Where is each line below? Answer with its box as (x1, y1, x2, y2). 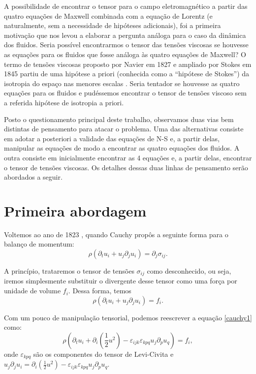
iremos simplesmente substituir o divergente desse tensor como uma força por (4, 276, 237, 286)
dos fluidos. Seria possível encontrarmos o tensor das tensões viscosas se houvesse (4, 39, 249, 50)
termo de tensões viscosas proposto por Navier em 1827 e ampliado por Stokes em (4, 59, 252, 69)
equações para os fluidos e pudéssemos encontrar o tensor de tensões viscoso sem (4, 88, 247, 98)
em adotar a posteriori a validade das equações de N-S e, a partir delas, (4, 133, 220, 143)
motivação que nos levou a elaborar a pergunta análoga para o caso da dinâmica (4, 30, 246, 40)
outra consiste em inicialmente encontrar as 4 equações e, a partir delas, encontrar (4, 152, 252, 162)
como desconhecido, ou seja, (147, 266, 231, 276)
